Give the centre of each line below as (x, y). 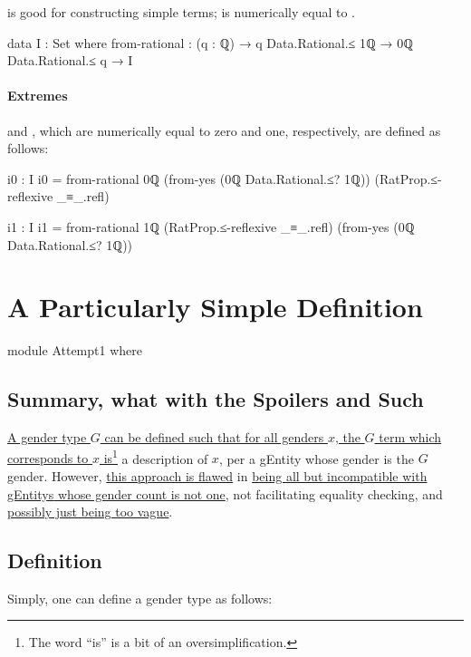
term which (410, 437)
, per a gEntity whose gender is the (316, 458)
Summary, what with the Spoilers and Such (216, 399)
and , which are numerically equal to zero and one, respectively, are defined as (224, 130)
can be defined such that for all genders (214, 437)
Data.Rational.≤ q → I (70, 60)
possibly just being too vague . (90, 512)
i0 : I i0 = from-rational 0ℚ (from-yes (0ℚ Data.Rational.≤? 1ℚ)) (189, 178)
